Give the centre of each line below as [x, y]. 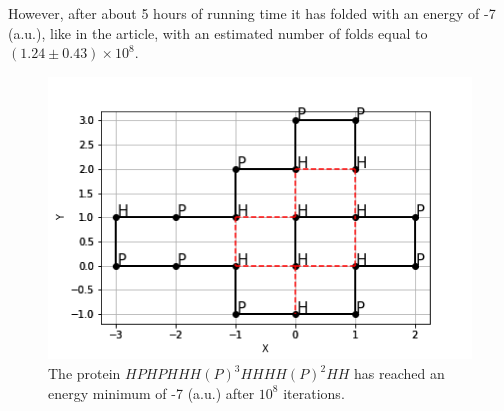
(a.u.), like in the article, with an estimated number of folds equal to [218, 32]
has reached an [399, 373]
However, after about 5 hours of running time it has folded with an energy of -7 [252, 13]
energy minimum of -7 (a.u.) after [151, 392]
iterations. [314, 392]
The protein [84, 373]
